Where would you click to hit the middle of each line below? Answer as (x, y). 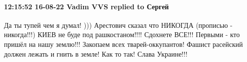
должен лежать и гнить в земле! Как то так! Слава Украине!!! (96, 53)
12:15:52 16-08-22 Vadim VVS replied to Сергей (87, 6)
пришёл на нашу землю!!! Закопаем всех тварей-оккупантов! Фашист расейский (123, 44)
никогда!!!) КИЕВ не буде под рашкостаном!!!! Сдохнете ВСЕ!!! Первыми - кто (122, 34)
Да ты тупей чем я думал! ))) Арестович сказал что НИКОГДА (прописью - (118, 25)
